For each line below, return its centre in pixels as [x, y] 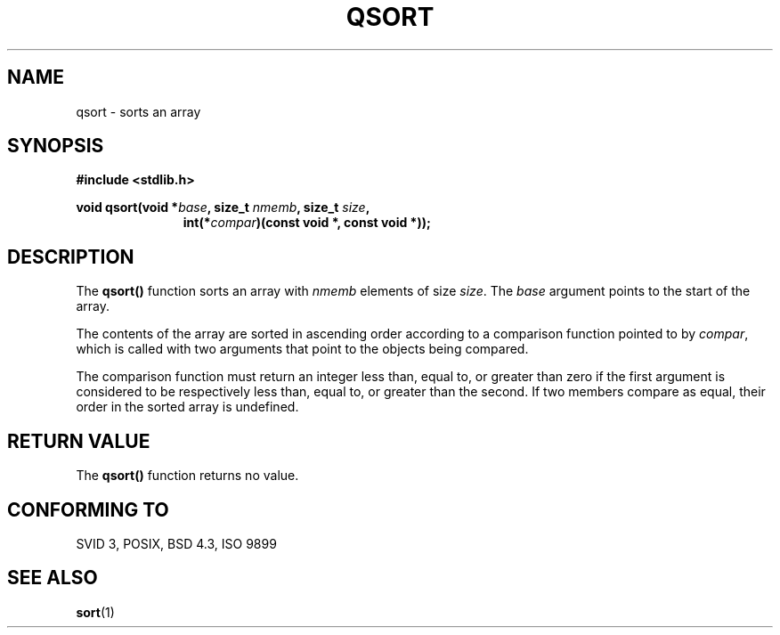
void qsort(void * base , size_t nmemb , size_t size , [223, 208]
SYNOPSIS [56, 146]
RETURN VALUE [79, 441]
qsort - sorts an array [138, 111]
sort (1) [95, 612]
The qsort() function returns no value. [187, 476]
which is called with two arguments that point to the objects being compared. [302, 349]
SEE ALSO [53, 578]
